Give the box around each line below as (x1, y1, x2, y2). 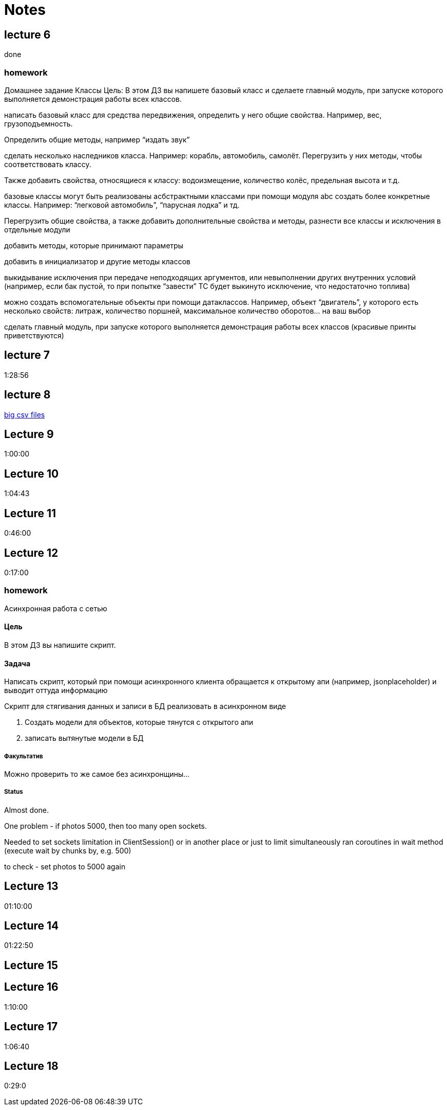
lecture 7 (4, 349, 50, 362)
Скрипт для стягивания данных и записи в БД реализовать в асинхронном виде (4, 702, 286, 711)
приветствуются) (4, 331, 64, 340)
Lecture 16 (4, 980, 59, 994)
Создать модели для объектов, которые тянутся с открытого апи (25, 718, 254, 727)
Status (4, 788, 23, 796)
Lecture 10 (4, 467, 59, 480)
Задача (4, 659, 31, 668)
